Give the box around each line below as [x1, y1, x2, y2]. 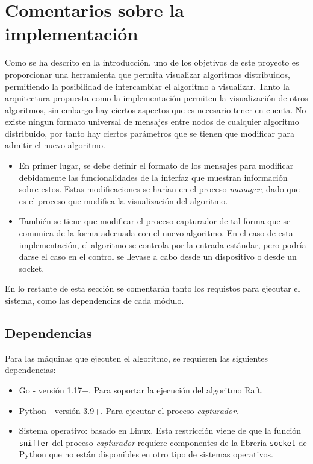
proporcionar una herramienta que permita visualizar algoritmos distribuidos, [5, 67, 291, 80]
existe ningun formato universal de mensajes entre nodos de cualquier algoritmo [5, 115, 299, 128]
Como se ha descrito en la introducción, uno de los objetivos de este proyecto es [5, 56, 299, 69]
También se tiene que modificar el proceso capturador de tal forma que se [19, 215, 291, 227]
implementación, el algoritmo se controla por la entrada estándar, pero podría [19, 238, 306, 251]
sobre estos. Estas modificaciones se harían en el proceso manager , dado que [19, 183, 300, 195]
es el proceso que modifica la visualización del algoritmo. [19, 194, 228, 207]
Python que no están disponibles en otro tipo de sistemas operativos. [19, 448, 273, 460]
